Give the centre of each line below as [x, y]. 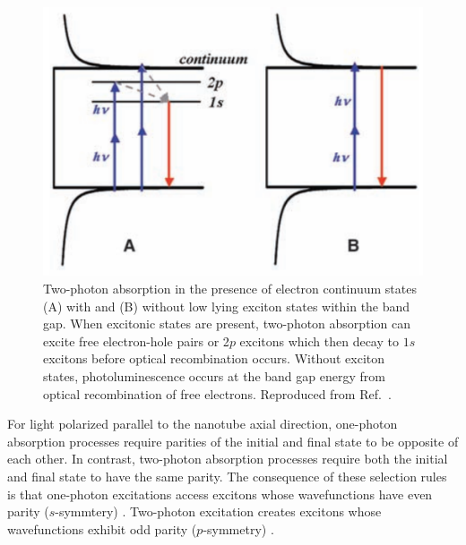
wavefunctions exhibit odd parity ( [102, 528]
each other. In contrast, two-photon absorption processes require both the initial [228, 459]
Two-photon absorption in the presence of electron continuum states [230, 289]
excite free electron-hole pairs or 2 [136, 341]
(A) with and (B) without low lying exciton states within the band [227, 306]
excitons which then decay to [319, 341]
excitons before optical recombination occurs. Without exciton [214, 358]
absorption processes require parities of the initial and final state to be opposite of [233, 441]
